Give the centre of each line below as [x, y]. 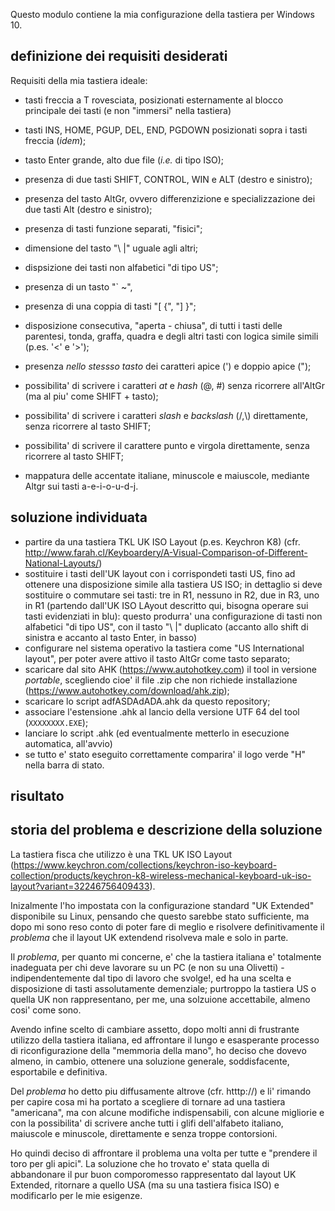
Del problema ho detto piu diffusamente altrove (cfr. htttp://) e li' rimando [161, 1091]
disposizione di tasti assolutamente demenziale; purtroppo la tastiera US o [163, 988]
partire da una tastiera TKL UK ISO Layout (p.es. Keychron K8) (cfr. [162, 541]
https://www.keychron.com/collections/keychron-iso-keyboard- [145, 865]
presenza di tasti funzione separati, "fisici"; [113, 228]
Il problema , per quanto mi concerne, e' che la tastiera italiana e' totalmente [166, 956]
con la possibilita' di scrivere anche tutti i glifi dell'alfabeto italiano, [147, 1123]
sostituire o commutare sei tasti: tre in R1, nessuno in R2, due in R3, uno [172, 595]
